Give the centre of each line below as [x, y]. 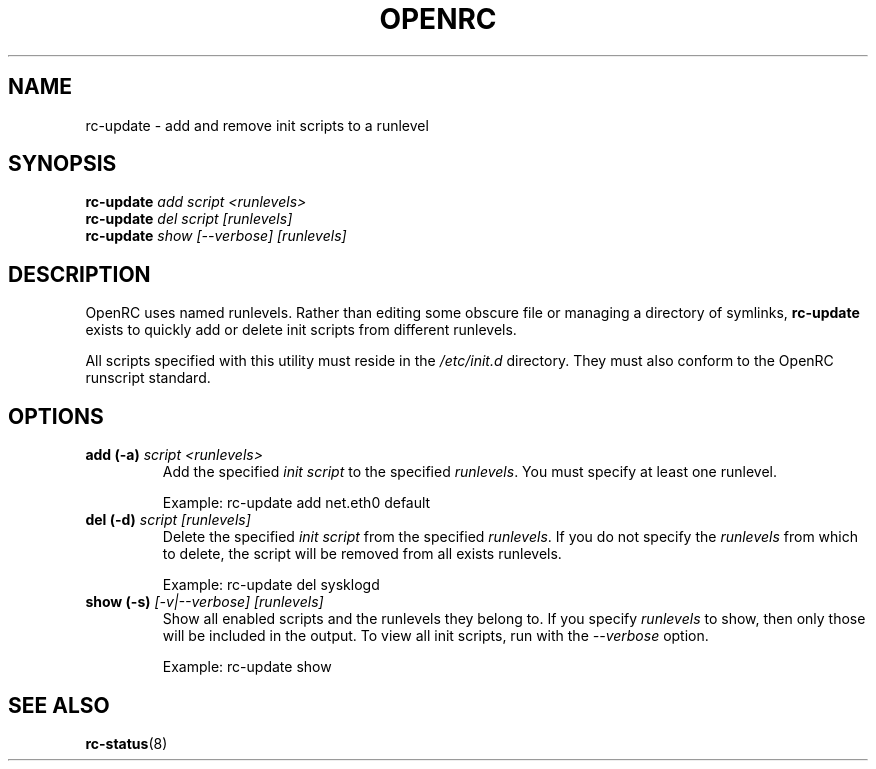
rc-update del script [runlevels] [189, 219]
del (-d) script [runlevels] [168, 520]
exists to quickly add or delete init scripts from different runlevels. [301, 330]
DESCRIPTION [79, 274]
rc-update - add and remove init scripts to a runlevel [257, 125]
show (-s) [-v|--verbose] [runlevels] [204, 602]
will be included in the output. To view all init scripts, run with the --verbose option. [435, 636]
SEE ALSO [59, 705]
